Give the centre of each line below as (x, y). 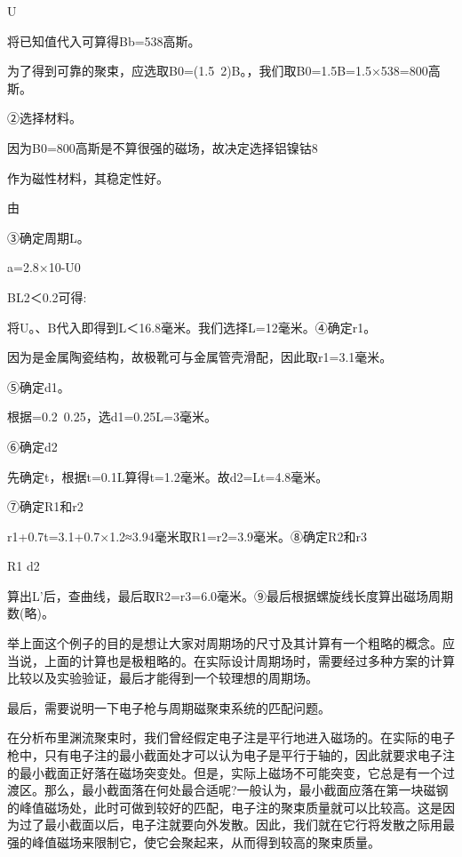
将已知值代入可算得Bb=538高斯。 (104, 40)
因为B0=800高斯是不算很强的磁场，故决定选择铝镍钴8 (163, 147)
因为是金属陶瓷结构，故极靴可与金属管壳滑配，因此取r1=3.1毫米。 (200, 357)
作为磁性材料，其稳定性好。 (88, 177)
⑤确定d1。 (39, 386)
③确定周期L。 (48, 237)
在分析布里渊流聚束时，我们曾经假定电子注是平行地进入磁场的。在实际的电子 (231, 737)
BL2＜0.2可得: (47, 296)
